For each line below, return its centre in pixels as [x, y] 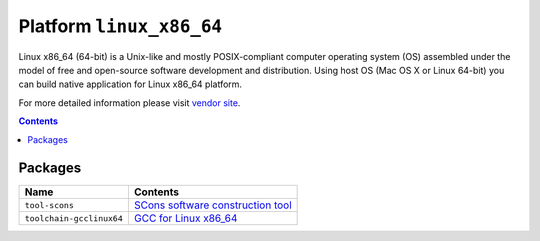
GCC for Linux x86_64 [185, 218]
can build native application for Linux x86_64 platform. [130, 84]
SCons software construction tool [212, 205]
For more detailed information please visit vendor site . [129, 102]
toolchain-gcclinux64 [74, 218]
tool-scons [49, 205]
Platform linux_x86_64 [120, 26]
